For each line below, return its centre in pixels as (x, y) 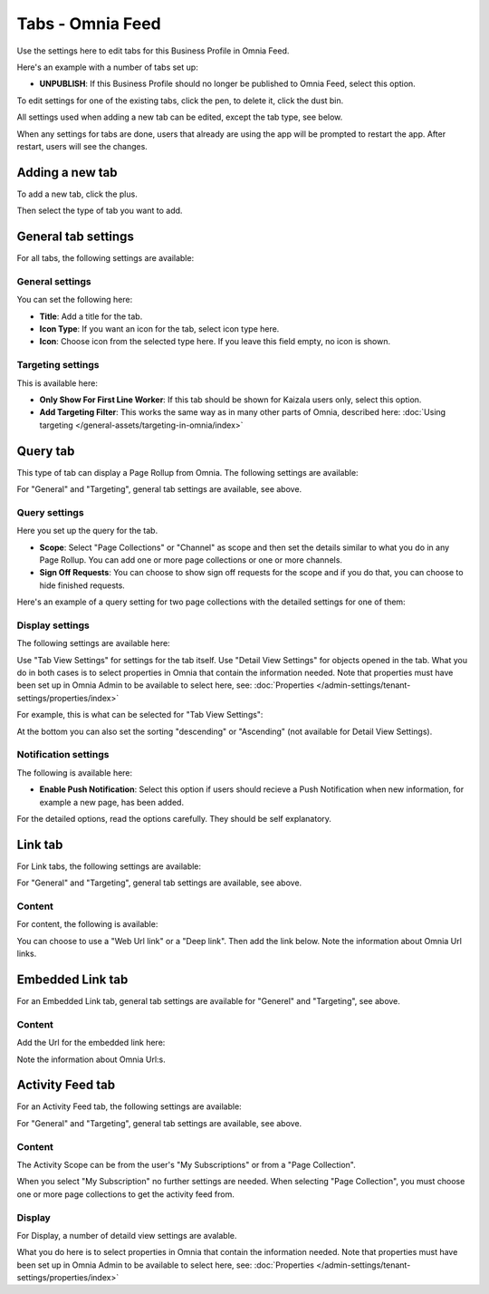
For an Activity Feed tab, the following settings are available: (129, 1106)
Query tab (46, 451)
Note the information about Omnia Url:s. (91, 1059)
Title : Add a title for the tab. (91, 316)
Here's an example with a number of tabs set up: (107, 67)
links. (27, 954)
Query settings (51, 512)
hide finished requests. (82, 585)
